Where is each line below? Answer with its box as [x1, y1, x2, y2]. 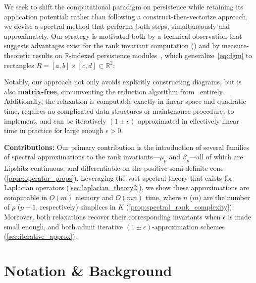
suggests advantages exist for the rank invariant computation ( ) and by [4, 40, 220, 51]
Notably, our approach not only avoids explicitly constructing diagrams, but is [4, 76, 242, 87]
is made [228, 212, 252, 222]
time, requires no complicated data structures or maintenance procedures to [4, 105, 234, 116]
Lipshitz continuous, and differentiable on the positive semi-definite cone [4, 163, 224, 173]
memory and [75, 192, 113, 202]
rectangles [4, 60, 34, 70]
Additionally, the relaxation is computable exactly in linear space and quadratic [4, 96, 246, 106]
